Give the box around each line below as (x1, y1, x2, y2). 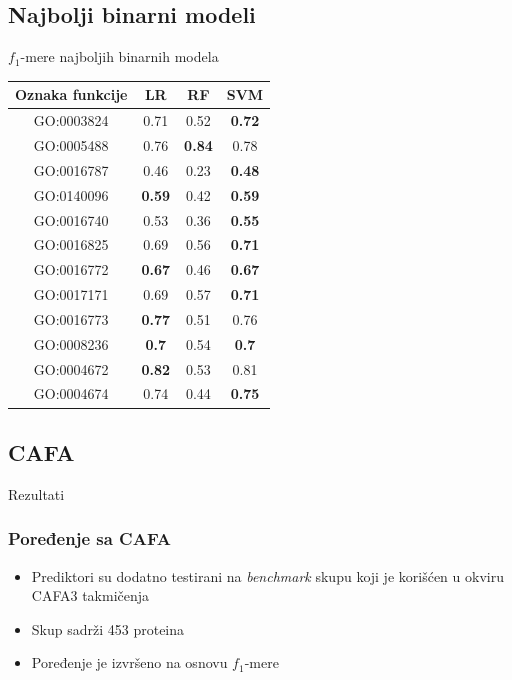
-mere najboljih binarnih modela (20, 46, 219, 67)
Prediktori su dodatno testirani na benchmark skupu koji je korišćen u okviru (31, 565, 504, 586)
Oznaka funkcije (15, 84, 128, 105)
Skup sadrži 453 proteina (31, 618, 185, 639)
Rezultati (8, 483, 65, 504)
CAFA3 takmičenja (31, 585, 150, 606)
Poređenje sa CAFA (8, 526, 171, 551)
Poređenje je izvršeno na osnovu (31, 652, 228, 673)
